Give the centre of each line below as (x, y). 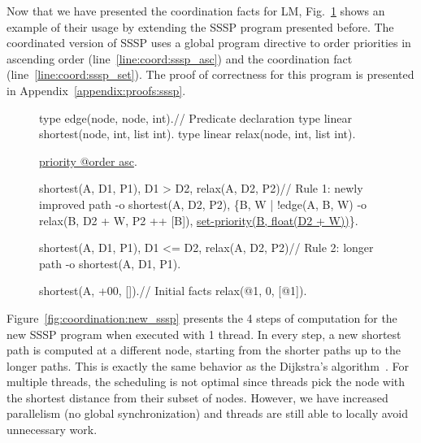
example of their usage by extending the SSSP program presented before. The (200, 26)
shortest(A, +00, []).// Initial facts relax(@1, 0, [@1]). (173, 291)
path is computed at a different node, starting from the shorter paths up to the (204, 350)
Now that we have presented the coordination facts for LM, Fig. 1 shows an (196, 11)
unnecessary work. (52, 430)
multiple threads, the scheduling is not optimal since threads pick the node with (206, 382)
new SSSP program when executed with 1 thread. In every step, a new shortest (204, 334)
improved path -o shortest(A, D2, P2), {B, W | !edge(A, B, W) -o (203, 204)
